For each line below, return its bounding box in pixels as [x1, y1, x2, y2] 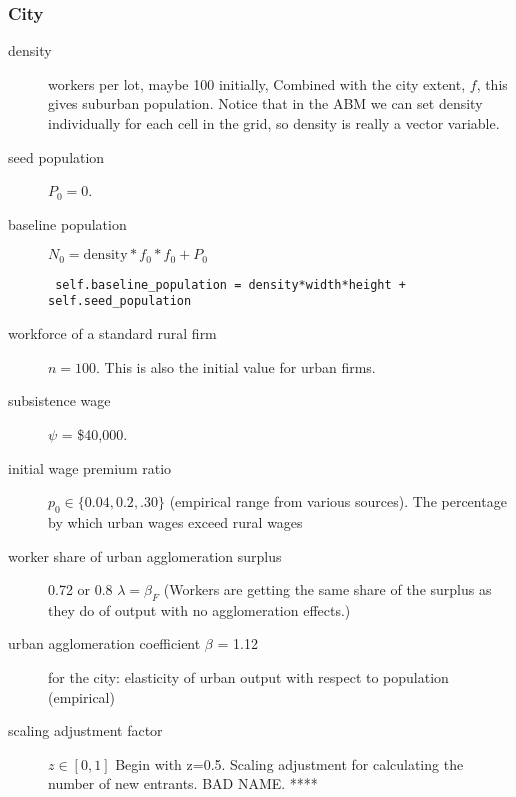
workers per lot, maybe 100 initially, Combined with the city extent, [48, 73, 466, 94]
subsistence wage [8, 390, 111, 411]
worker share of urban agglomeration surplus [8, 545, 282, 566]
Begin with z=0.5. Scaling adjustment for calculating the [115, 753, 464, 774]
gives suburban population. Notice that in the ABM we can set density [48, 93, 483, 114]
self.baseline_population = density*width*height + [55, 277, 406, 292]
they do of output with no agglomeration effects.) [48, 599, 351, 620]
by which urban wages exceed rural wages [48, 511, 303, 532]
